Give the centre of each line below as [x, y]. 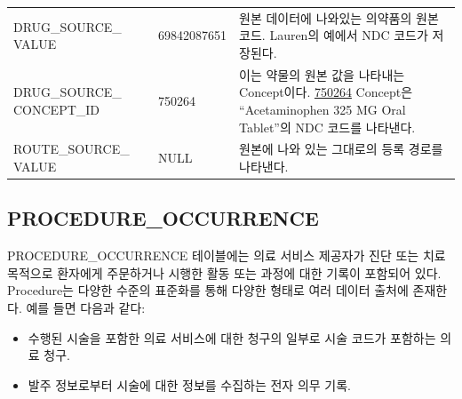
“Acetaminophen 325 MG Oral [323, 109]
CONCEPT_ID [57, 109]
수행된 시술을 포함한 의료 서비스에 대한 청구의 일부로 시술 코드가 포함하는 [232, 337]
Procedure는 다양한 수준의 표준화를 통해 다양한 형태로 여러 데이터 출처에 [208, 290]
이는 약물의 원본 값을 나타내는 [322, 74]
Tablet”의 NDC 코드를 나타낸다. [327, 127]
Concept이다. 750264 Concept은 [326, 92]
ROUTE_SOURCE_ [72, 149]
